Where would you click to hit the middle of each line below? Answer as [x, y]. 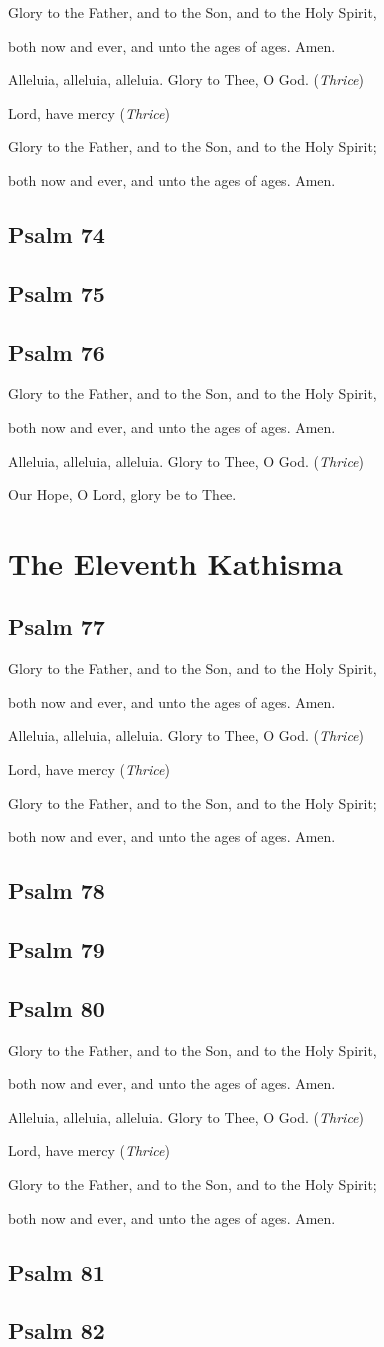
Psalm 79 [56, 949]
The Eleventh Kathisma [176, 562]
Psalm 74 [56, 233]
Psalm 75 [56, 292]
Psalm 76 [56, 351]
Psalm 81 [56, 1271]
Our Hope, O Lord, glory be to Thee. [122, 494]
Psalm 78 [56, 890]
